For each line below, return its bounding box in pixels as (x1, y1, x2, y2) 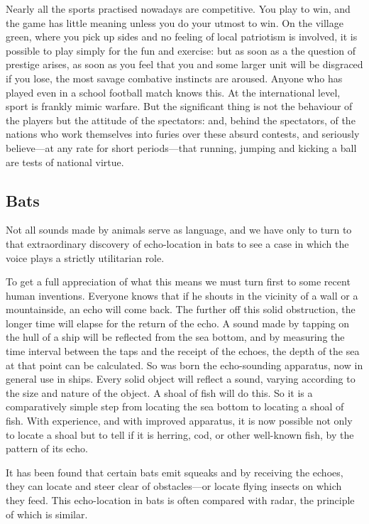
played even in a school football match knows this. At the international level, (6, 84, 341, 99)
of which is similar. (6, 506, 88, 521)
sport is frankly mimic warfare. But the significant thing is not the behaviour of (6, 99, 353, 114)
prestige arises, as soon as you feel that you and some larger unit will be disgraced (6, 57, 363, 72)
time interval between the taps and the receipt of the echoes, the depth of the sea (6, 344, 360, 359)
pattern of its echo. (6, 441, 89, 456)
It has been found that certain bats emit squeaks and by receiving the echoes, (6, 464, 343, 479)
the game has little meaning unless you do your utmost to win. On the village (6, 15, 343, 30)
